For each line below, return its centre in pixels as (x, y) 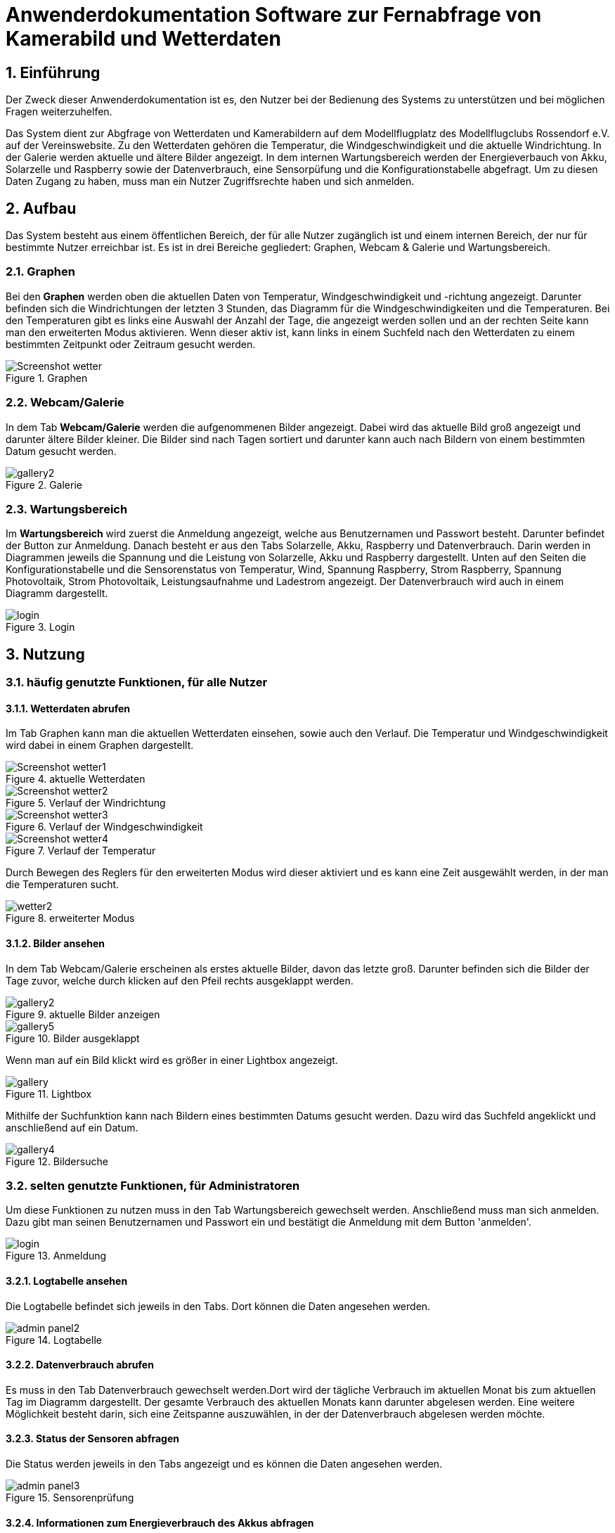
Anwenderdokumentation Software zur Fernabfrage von (274, 15)
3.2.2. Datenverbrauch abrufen (80, 1365)
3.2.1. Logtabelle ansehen (67, 1281)
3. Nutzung (45, 654)
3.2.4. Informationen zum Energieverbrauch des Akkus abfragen (160, 1522)
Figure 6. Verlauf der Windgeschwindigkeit (104, 827)
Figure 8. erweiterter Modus (70, 918)
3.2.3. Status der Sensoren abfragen (93, 1439)
